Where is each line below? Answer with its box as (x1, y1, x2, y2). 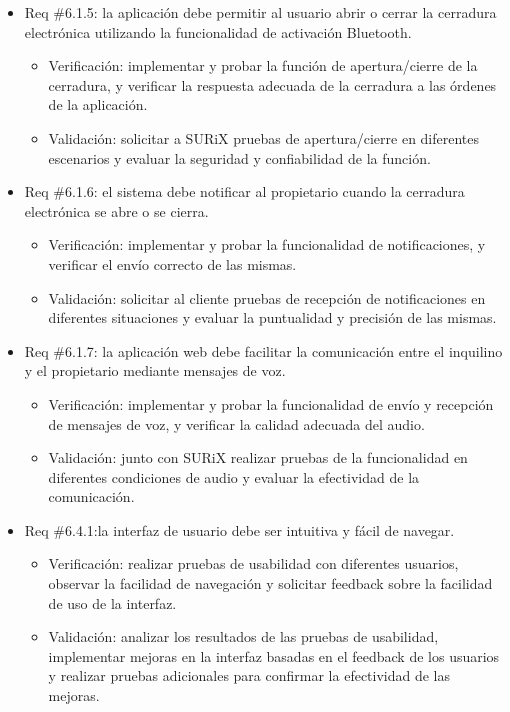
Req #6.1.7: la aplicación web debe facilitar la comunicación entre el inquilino (24, 340, 503, 361)
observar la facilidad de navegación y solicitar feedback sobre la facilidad (48, 573, 493, 594)
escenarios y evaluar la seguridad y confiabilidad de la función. (48, 147, 431, 168)
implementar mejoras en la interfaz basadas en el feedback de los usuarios (48, 645, 500, 666)
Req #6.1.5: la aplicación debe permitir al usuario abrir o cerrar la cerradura (24, 2, 497, 22)
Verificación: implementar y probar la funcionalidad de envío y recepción (48, 393, 494, 414)
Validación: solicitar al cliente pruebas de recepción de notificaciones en (48, 287, 486, 308)
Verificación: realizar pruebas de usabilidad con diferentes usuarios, (48, 553, 459, 574)
